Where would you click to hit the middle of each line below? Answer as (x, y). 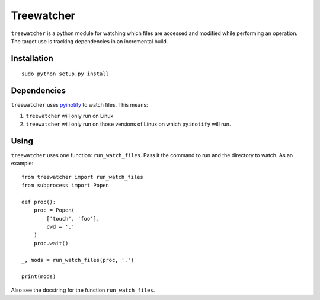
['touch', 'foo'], (73, 218)
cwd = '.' (61, 227)
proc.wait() (51, 243)
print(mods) (39, 277)
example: (22, 164)
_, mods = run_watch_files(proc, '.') (78, 260)
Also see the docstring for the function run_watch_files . (83, 290)
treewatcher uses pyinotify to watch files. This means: (79, 105)
